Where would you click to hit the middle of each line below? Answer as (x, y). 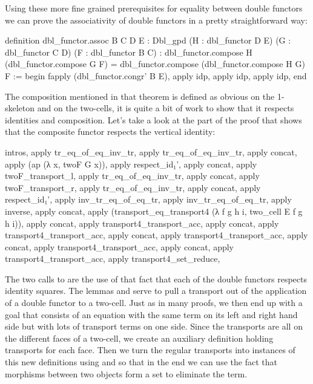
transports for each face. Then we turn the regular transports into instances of (150, 350)
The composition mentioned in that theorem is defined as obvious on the (140, 96)
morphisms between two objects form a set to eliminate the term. (126, 373)
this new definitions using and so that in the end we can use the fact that (141, 362)
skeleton (20, 108)
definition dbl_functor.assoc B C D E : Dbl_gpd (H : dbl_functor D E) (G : (148, 40)
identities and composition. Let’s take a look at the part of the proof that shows (153, 119)
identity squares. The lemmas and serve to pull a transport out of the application (156, 291)
